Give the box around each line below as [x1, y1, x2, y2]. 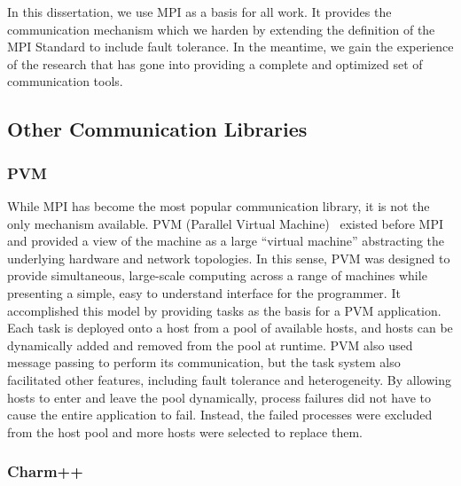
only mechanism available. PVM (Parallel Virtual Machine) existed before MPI [7, 214, 444, 232]
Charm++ [7, 460, 83, 482]
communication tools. [7, 72, 123, 90]
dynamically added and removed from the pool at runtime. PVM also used [7, 335, 413, 354]
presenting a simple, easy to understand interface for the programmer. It [7, 283, 401, 302]
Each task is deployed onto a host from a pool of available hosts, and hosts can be [7, 318, 453, 337]
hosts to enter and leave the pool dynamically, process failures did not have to [7, 388, 432, 406]
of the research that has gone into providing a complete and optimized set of [7, 54, 423, 73]
